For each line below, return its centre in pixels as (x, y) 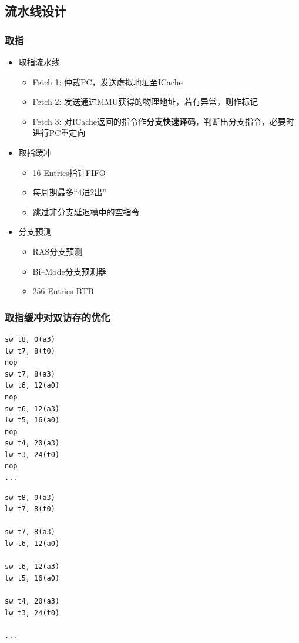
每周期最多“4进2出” (69, 192)
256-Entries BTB (63, 291)
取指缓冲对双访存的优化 (58, 317)
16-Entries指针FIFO (69, 172)
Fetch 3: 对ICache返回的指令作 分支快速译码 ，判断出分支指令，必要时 (164, 121)
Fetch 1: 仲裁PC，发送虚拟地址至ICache (107, 81)
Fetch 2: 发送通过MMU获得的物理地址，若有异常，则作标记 (145, 101)
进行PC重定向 (59, 133)
